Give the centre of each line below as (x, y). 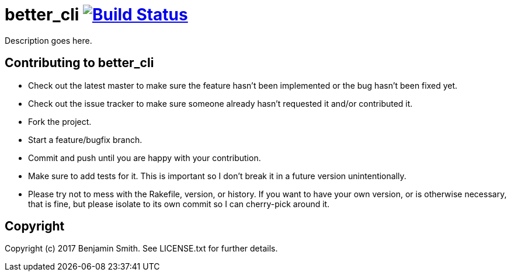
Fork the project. (60, 121)
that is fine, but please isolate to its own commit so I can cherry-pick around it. (179, 204)
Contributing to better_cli (79, 63)
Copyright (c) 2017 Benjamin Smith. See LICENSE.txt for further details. (141, 249)
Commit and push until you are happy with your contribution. (145, 158)
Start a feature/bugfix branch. (85, 139)
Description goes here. (48, 40)
